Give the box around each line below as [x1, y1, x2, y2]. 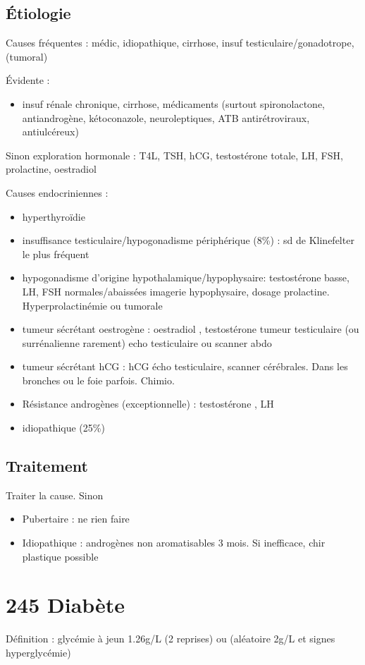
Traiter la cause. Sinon [6, 487, 104, 502]
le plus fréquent [22, 246, 89, 261]
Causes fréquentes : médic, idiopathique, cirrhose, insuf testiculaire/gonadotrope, [6, 35, 354, 50]
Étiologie [6, 2, 71, 24]
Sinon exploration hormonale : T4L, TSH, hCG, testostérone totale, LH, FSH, [6, 147, 343, 162]
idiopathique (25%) [22, 420, 105, 435]
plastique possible [22, 549, 99, 563]
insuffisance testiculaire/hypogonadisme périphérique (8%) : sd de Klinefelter [22, 233, 354, 248]
